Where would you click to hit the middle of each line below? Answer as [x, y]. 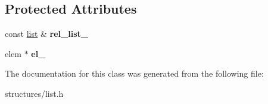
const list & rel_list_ [46, 34]
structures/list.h [34, 93]
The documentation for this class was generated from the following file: [134, 73]
